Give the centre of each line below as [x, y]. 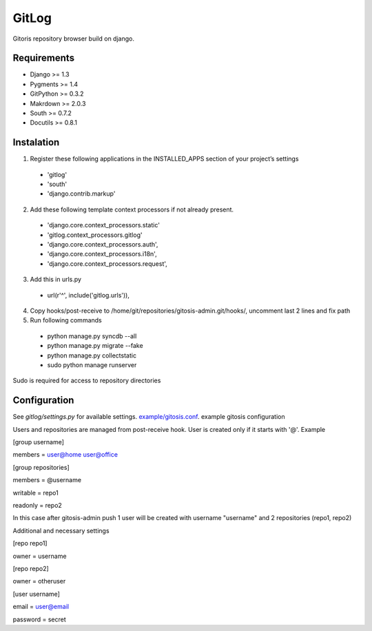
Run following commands [66, 320]
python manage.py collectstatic [92, 355]
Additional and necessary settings [61, 530]
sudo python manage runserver [92, 364]
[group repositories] [41, 467]
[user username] [36, 594]
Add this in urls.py [56, 280]
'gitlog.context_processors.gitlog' [95, 235]
